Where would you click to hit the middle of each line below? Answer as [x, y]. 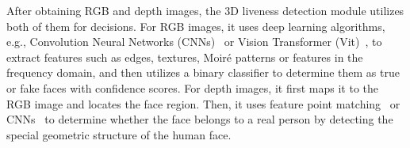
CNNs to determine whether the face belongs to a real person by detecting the [200, 119]
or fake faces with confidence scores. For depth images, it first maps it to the [192, 87]
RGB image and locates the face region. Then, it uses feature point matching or [203, 103]
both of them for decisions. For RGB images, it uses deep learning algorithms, [196, 26]
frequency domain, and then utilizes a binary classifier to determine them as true [203, 72]
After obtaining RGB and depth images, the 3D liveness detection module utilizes [205, 10]
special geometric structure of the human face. [119, 134]
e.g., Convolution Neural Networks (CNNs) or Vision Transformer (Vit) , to [194, 42]
